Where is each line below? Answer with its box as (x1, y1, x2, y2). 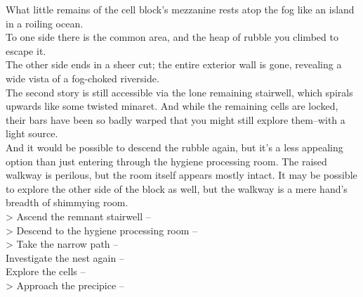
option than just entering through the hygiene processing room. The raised (6, 153, 327, 168)
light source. (6, 126, 58, 141)
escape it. (6, 43, 46, 58)
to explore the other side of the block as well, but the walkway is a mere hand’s (6, 181, 348, 196)
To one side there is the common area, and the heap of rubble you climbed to (6, 30, 338, 44)
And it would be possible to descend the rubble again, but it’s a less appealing (6, 139, 343, 154)
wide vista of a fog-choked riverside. (6, 70, 159, 85)
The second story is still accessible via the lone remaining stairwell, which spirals (6, 84, 353, 99)
